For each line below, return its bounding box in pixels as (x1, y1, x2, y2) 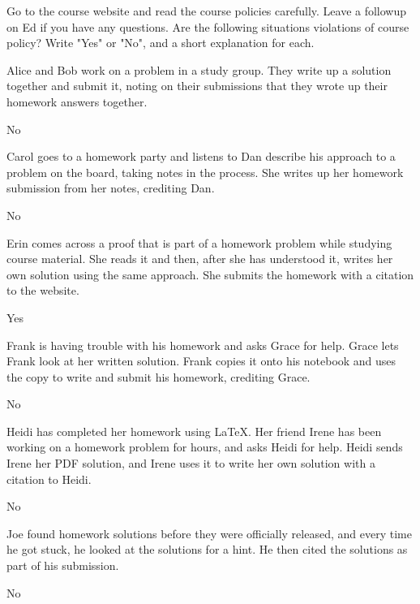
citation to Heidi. (6, 470, 92, 487)
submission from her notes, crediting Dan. (6, 179, 215, 196)
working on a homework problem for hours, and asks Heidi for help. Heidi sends (6, 438, 403, 455)
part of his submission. (6, 557, 119, 574)
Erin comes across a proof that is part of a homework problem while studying (6, 234, 392, 251)
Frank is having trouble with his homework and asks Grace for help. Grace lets (6, 336, 399, 353)
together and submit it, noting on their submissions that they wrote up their (6, 77, 388, 94)
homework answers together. (6, 93, 148, 110)
